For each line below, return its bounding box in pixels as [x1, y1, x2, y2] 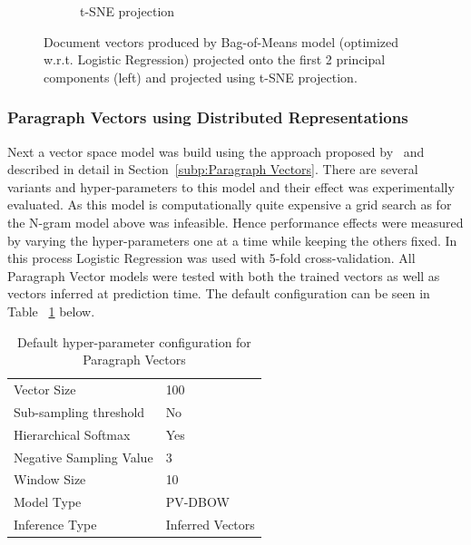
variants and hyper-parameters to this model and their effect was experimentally [7, 177, 455, 196]
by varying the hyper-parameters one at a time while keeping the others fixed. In [7, 230, 457, 249]
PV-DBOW [165, 492, 230, 511]
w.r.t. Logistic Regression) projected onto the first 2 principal [44, 50, 386, 69]
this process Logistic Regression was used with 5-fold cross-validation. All [7, 248, 416, 268]
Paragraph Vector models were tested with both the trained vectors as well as [7, 266, 440, 285]
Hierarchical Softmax [14, 424, 131, 443]
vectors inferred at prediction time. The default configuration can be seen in [7, 284, 430, 303]
